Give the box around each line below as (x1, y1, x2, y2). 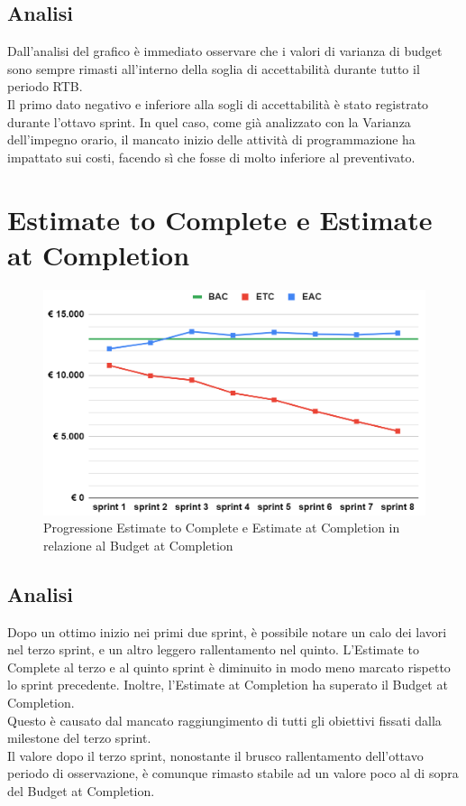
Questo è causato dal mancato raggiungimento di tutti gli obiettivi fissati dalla (7, 710, 442, 729)
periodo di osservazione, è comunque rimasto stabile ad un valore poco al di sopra (7, 764, 459, 783)
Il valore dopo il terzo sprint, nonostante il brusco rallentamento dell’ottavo (7, 746, 424, 764)
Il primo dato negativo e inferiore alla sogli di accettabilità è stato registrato (7, 94, 429, 113)
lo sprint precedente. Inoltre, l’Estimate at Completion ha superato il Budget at (7, 675, 448, 694)
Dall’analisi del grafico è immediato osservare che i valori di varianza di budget (7, 42, 443, 60)
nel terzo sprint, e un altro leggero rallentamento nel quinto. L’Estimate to (7, 640, 419, 659)
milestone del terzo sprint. (7, 728, 151, 747)
